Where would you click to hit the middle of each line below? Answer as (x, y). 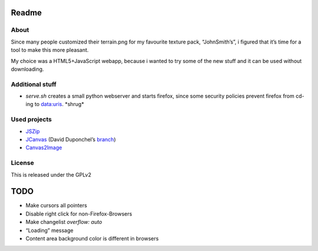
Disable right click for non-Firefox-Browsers (79, 214)
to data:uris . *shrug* (59, 104)
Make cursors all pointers (57, 206)
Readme (26, 13)
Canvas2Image (44, 148)
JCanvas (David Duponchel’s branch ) (71, 139)
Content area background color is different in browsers (92, 238)
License (23, 163)
